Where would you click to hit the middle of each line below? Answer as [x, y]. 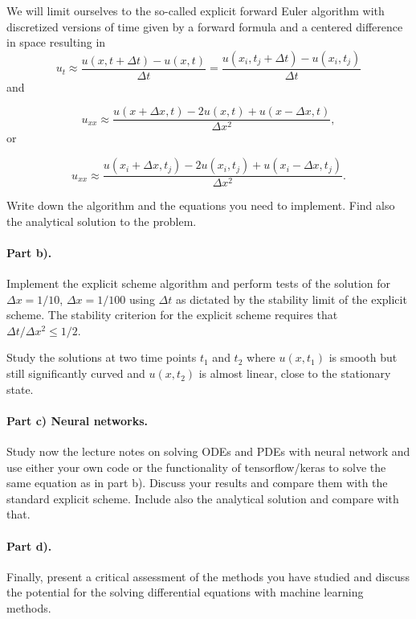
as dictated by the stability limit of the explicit [291, 299]
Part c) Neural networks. [77, 420]
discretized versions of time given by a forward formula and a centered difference [205, 26]
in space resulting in [56, 42]
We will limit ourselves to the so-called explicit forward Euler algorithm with [196, 10]
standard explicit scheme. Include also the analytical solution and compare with [203, 498]
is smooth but [363, 357]
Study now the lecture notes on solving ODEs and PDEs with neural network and [208, 451]
